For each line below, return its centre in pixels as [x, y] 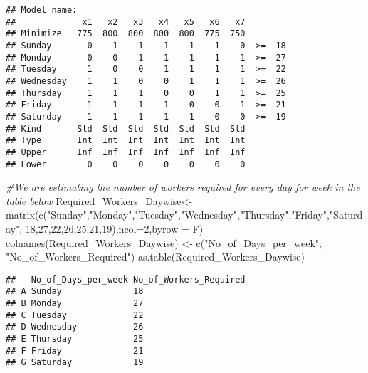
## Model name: [42, 10]
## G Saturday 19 [75, 363]
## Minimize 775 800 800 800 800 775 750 [126, 34]
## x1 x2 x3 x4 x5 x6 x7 [126, 22]
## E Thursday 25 [75, 339]
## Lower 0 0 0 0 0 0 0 [126, 164]
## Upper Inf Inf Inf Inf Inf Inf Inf [126, 152]
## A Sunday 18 [75, 291]
